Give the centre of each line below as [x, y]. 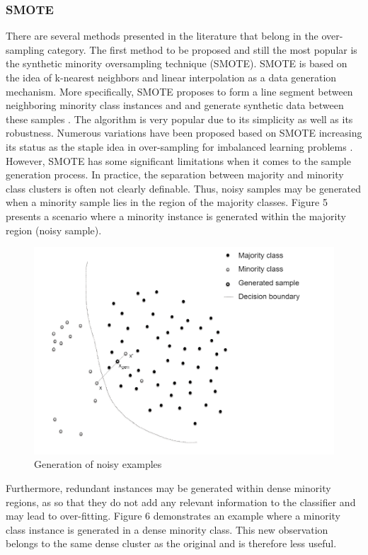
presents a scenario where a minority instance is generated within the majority [176, 216]
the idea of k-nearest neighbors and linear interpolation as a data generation [171, 77]
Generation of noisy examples [98, 464]
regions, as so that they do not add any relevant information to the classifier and [181, 502]
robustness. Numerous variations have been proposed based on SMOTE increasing [184, 133]
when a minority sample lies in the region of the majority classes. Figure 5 [167, 202]
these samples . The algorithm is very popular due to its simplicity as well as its [179, 119]
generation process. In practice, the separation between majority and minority [175, 174]
